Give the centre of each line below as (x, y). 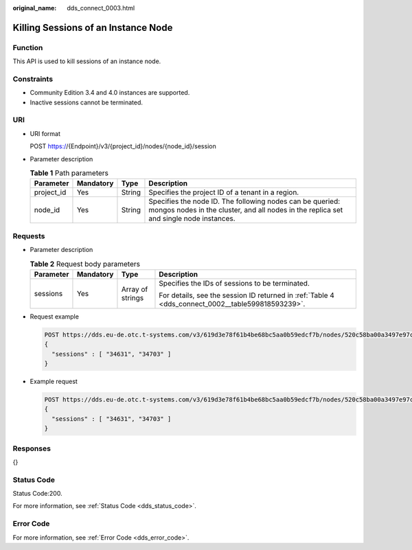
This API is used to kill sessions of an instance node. (87, 61)
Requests (29, 236)
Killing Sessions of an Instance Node (93, 27)
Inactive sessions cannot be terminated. (87, 102)
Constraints (33, 79)
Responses (32, 448)
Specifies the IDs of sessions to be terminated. (234, 283)
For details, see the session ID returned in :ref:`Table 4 (247, 295)
